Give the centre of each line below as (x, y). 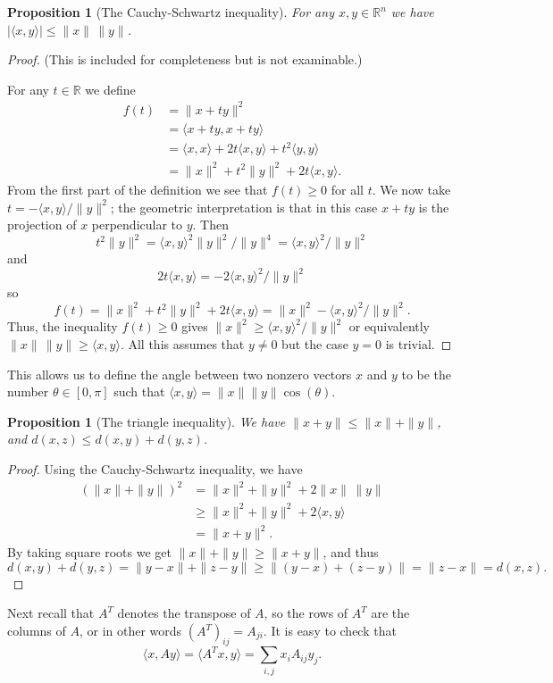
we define (110, 89)
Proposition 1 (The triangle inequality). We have (147, 421)
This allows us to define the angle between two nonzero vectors (180, 374)
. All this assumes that (182, 344)
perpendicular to (137, 225)
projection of (42, 225)
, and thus (351, 552)
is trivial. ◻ (419, 344)
